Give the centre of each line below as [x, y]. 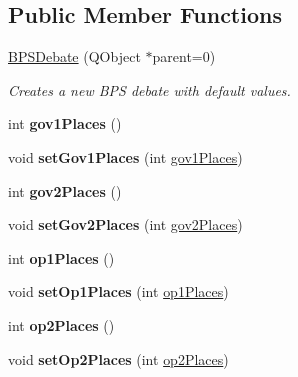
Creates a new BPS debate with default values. [149, 89]
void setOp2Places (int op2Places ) [118, 358]
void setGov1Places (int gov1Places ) [125, 156]
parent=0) [184, 56]
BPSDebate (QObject [74, 56]
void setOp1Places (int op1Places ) [118, 291]
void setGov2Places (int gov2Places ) [125, 224]
